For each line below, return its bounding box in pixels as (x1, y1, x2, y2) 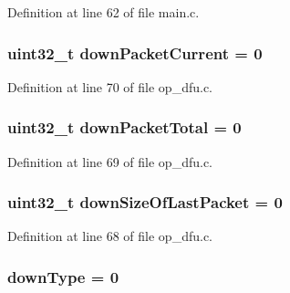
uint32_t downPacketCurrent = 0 (7, 41, 263, 64)
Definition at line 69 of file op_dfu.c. (7, 152, 213, 171)
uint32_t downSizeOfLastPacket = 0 (7, 191, 283, 214)
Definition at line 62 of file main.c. (7, 3, 200, 21)
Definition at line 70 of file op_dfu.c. (7, 77, 213, 96)
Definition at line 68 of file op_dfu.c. (7, 226, 213, 246)
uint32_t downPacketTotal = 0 (7, 116, 242, 139)
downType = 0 (7, 265, 119, 288)
